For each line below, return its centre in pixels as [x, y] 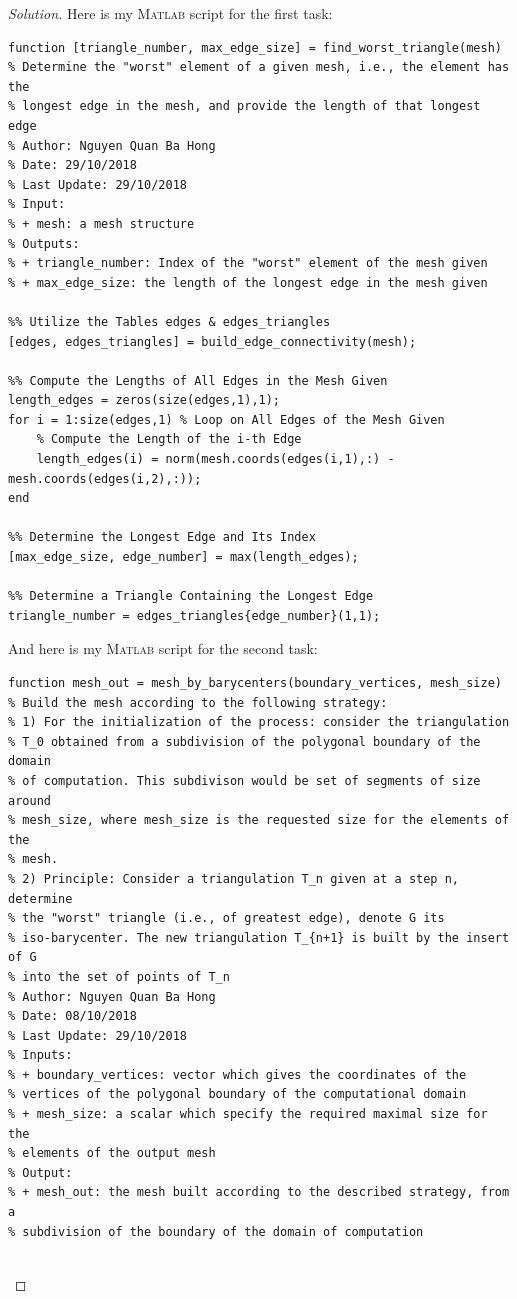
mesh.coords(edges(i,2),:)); [105, 478]
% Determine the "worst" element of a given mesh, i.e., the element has [259, 67]
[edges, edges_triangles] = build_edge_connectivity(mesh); [212, 341]
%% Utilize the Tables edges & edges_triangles [169, 321]
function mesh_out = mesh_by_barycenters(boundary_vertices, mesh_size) [255, 683]
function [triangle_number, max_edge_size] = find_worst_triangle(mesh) [255, 47]
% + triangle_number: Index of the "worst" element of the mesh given [248, 263]
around [29, 800]
